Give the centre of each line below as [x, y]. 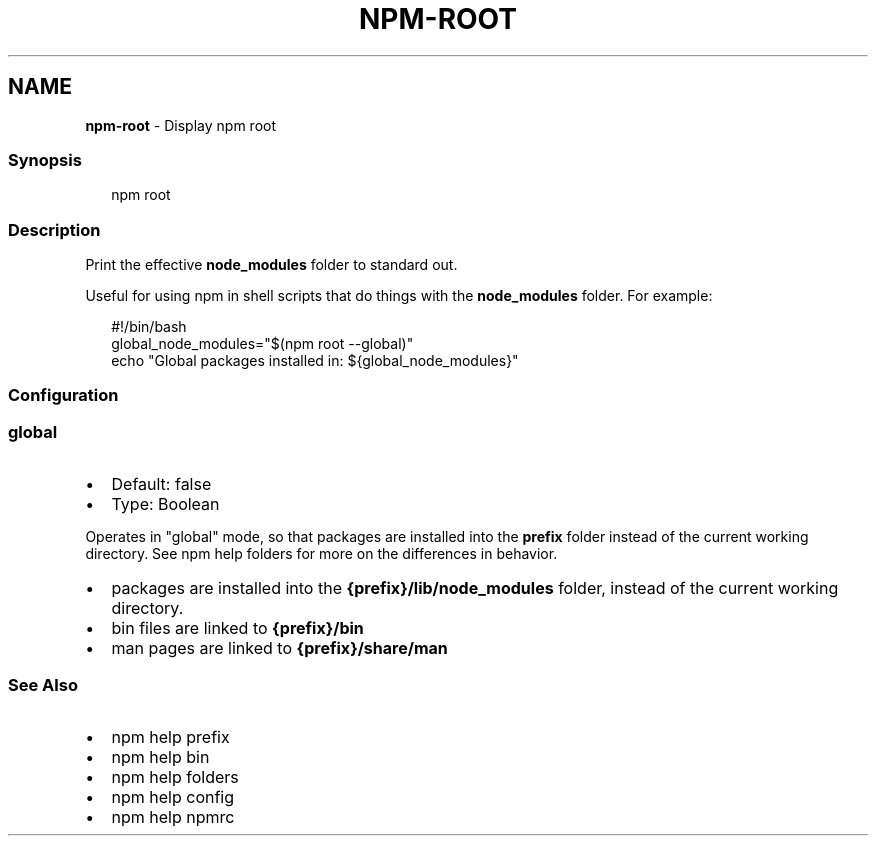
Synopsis [45, 159]
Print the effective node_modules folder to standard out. [271, 265]
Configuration [63, 395]
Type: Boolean [165, 504]
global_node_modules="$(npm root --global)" [262, 344]
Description [54, 229]
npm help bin [160, 756]
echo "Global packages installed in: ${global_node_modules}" [315, 361]
